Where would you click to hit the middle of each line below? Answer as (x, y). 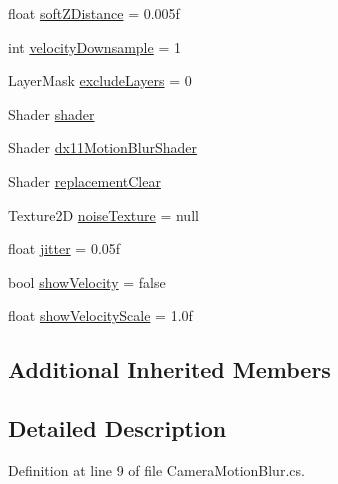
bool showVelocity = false (87, 281)
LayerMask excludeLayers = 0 (100, 80)
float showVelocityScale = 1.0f (100, 315)
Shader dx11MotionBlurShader (102, 147)
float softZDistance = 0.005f (94, 13)
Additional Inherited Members (169, 369)
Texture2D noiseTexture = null (103, 214)
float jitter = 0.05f (64, 248)
